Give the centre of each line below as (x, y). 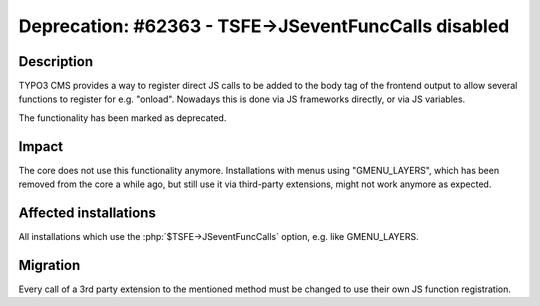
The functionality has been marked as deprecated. (122, 117)
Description (56, 61)
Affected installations (87, 212)
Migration (49, 265)
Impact (41, 146)
